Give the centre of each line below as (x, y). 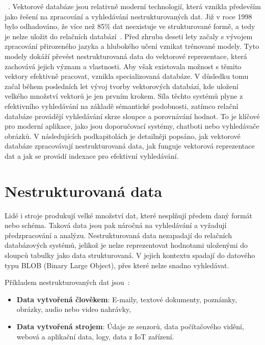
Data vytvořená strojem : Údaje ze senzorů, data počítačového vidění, (130, 326)
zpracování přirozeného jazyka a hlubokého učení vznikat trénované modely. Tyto (132, 46)
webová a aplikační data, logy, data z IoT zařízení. (95, 336)
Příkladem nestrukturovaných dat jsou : (67, 282)
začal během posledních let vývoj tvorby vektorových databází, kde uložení (122, 86)
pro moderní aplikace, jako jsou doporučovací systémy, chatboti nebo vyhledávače (132, 126)
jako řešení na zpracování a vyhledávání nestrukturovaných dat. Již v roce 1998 (128, 16)
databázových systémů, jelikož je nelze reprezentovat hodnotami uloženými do (126, 245)
